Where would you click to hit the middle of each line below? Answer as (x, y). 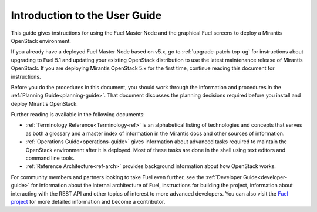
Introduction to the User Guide (86, 15)
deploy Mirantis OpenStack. (45, 103)
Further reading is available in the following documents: (78, 115)
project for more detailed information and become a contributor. (88, 201)
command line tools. (50, 158)
